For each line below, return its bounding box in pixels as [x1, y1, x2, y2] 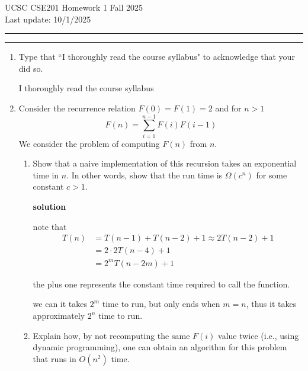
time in [33, 168, 59, 181]
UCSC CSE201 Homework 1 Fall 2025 [5, 1, 143, 13]
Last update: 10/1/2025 [5, 12, 91, 25]
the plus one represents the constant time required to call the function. [33, 277, 290, 290]
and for [215, 101, 242, 114]
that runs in [33, 352, 76, 364]
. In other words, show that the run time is [66, 168, 223, 181]
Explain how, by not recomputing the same [33, 329, 190, 341]
